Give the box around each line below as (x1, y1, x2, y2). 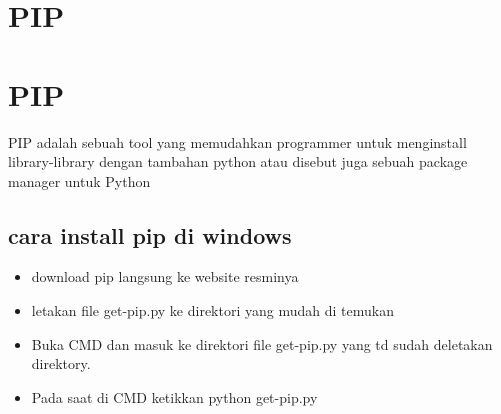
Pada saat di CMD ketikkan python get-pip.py (31, 386, 318, 407)
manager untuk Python (8, 170, 151, 191)
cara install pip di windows (8, 219, 292, 250)
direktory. (31, 353, 91, 374)
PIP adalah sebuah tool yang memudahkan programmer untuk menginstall (8, 131, 467, 152)
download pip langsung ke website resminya (31, 266, 299, 287)
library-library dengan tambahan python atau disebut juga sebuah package (8, 151, 468, 172)
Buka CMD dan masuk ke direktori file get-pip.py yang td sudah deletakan (31, 333, 493, 354)
